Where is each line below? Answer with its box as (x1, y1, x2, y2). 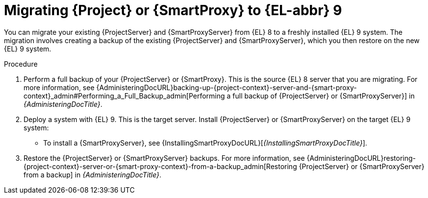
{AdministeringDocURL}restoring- (306, 153, 416, 162)
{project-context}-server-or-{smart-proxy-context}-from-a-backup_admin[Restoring (24, 162, 297, 171)
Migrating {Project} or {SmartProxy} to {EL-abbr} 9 (4, 2, 342, 19)
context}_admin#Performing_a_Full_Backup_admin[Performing (24, 91, 225, 100)
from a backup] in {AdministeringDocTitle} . (24, 170, 162, 179)
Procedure (4, 59, 38, 68)
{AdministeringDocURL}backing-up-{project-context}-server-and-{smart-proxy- (96, 83, 357, 92)
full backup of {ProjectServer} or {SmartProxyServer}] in (232, 91, 415, 100)
